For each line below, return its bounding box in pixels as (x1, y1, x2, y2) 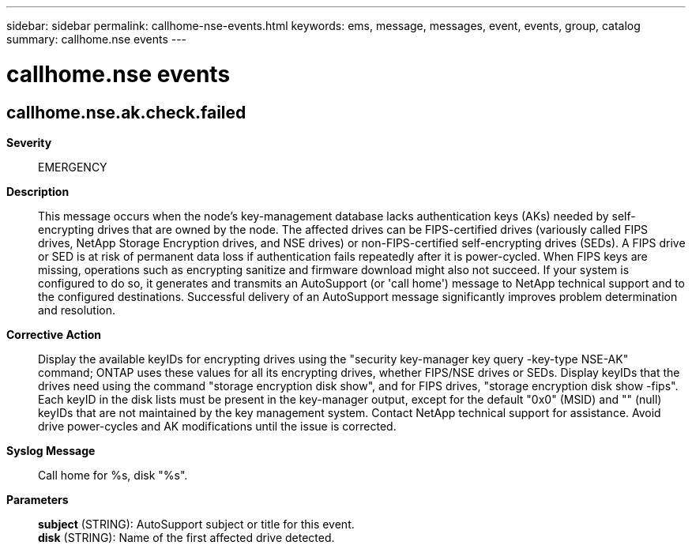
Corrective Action (6, 327, 101, 341)
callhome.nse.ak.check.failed (6, 102, 246, 122)
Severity (6, 135, 52, 149)
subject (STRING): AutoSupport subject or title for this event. (38, 517, 355, 531)
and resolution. (38, 303, 115, 317)
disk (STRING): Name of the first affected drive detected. (38, 530, 335, 544)
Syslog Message (6, 443, 96, 457)
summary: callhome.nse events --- (6, 32, 187, 46)
